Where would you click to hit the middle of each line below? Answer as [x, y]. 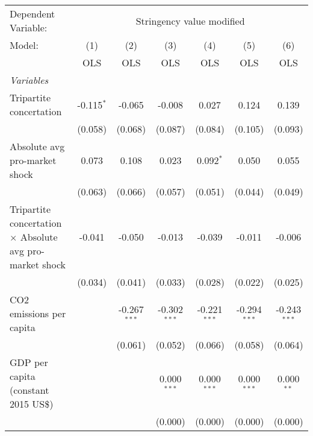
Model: [24, 45]
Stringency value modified [190, 21]
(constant [29, 390]
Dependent [33, 14]
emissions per [38, 313]
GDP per [29, 362]
